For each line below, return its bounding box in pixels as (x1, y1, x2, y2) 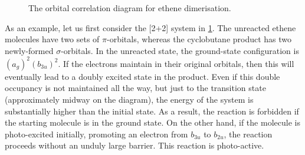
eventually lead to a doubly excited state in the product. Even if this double (5, 70, 280, 82)
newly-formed (5, 44, 54, 56)
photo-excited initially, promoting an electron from (5, 127, 188, 140)
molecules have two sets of (5, 33, 100, 45)
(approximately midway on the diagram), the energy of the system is (5, 93, 254, 106)
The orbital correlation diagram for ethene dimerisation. (28, 2, 231, 14)
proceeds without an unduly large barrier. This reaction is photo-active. (5, 139, 264, 151)
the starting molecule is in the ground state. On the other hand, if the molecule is (5, 116, 300, 129)
